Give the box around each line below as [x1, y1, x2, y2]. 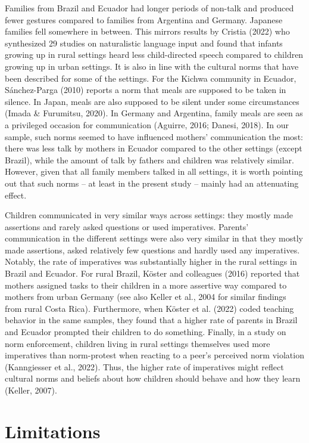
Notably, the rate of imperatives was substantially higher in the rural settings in [5, 255, 297, 268]
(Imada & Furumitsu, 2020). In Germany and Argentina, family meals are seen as [5, 107, 303, 119]
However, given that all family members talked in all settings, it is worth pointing [5, 165, 303, 178]
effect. [5, 188, 27, 201]
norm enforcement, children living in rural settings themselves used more [5, 337, 270, 349]
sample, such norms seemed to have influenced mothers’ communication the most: [5, 130, 303, 142]
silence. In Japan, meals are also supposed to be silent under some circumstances [5, 95, 299, 107]
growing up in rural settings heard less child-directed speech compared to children [5, 48, 304, 61]
